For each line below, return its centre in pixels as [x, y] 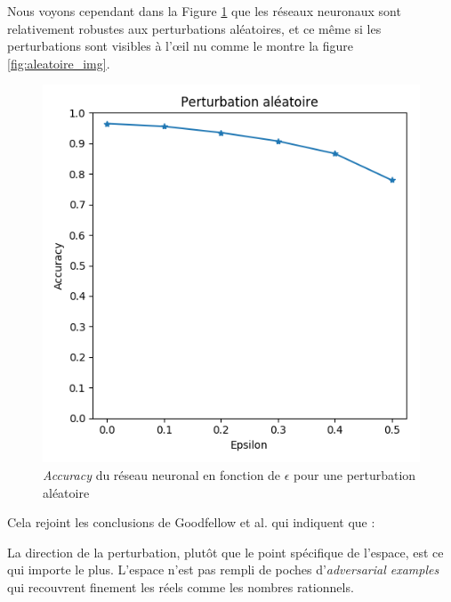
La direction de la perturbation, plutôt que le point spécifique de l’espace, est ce [225, 552]
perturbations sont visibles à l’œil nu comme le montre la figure [180, 46]
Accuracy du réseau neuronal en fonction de [162, 474]
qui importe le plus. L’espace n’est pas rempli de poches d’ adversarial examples [223, 569]
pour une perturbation [355, 474]
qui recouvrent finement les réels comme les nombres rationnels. [181, 586]
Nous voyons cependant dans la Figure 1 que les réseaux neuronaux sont [204, 11]
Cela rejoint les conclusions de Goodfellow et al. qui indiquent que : [191, 522]
